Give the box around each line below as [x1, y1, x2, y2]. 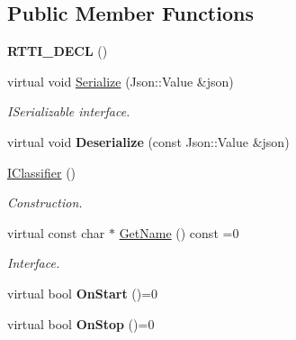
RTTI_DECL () [7, 41, 108, 60]
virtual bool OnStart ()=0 [7, 283, 158, 302]
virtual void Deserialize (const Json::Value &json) [7, 132, 290, 151]
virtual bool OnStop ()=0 [7, 314, 155, 333]
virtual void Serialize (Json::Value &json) [7, 71, 234, 90]
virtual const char [7, 223, 105, 242]
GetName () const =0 [119, 223, 239, 242]
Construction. [7, 193, 83, 212]
